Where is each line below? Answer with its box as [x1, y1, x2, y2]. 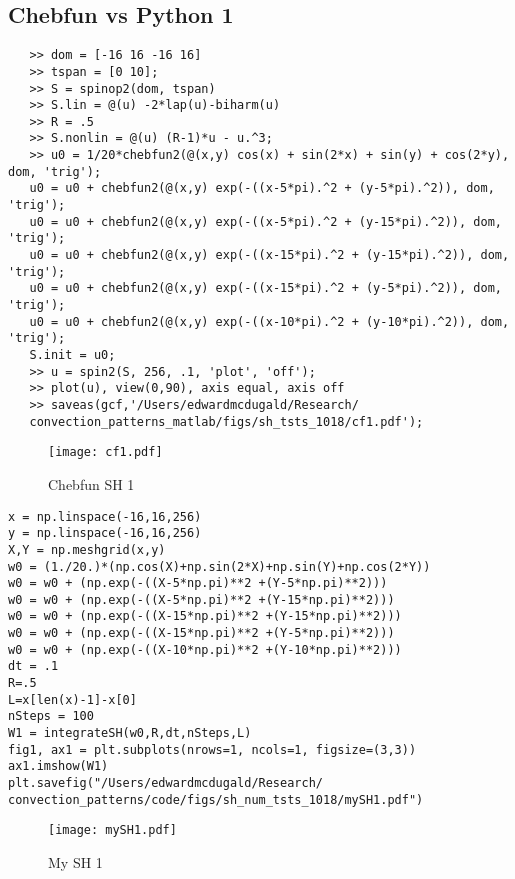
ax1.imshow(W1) [8, 759, 109, 774]
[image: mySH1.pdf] [48, 823, 177, 838]
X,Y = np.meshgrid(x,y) [8, 542, 166, 557]
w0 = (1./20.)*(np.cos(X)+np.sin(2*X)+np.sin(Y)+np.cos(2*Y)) [8, 559, 431, 574]
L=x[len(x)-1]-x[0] [8, 692, 137, 707]
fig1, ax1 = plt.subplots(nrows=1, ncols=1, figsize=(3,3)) [8, 742, 417, 757]
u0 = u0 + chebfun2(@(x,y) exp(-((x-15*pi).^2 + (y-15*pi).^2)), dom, [29, 248, 510, 263]
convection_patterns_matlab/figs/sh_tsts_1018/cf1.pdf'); [29, 414, 424, 429]
